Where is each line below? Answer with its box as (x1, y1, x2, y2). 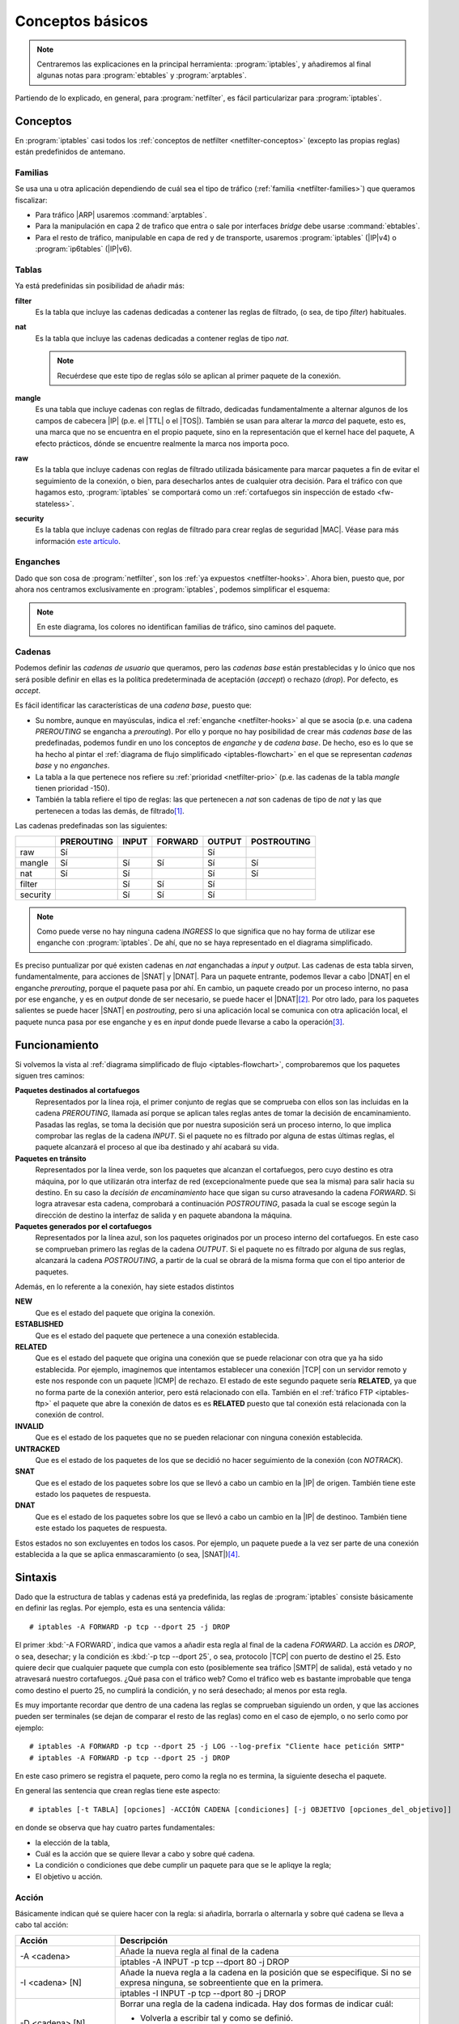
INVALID (15, 1421, 45, 1431)
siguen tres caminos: (15, 1071, 85, 1081)
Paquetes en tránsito (15, 1154, 87, 1163)
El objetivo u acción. (35, 1871, 103, 1882)
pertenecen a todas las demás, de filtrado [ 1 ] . (35, 806, 185, 815)
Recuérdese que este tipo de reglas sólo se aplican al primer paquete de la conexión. (57, 371, 342, 381)
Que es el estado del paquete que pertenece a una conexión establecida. (35, 1330, 279, 1340)
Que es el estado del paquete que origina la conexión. (35, 1308, 215, 1317)
